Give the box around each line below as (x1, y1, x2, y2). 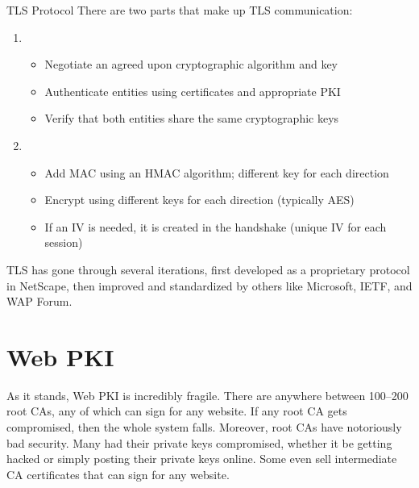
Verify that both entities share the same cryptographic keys (44, 110, 339, 127)
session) (44, 234, 83, 251)
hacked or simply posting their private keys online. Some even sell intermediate (6, 450, 397, 467)
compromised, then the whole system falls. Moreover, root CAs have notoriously (6, 419, 402, 436)
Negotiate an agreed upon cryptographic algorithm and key (44, 56, 338, 73)
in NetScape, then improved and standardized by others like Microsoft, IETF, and (6, 277, 413, 294)
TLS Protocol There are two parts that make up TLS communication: (6, 2, 353, 18)
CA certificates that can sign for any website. (6, 465, 230, 482)
